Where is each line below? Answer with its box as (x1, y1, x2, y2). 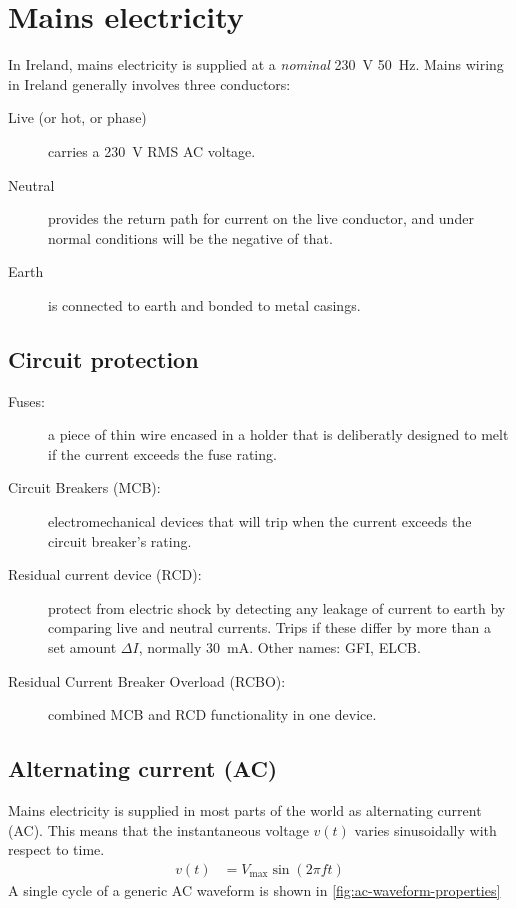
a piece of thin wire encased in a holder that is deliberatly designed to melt (48, 424, 509, 445)
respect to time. (8, 839, 105, 860)
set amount (48, 637, 117, 658)
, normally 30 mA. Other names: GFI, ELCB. (138, 637, 421, 658)
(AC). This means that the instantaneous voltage (8, 819, 309, 840)
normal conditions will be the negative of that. (48, 227, 333, 248)
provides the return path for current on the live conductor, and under (48, 208, 474, 229)
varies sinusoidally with (354, 819, 497, 840)
